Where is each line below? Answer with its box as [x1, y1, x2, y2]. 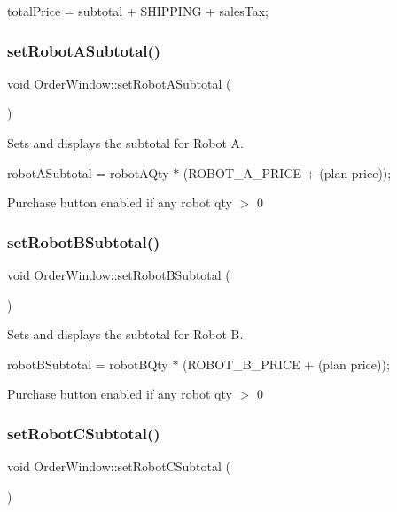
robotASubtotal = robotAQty [7, 163, 169, 182]
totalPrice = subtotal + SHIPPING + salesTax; [7, 2, 269, 19]
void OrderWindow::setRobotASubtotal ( [7, 74, 231, 92]
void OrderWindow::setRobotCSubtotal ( [7, 457, 231, 476]
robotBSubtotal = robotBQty [7, 354, 168, 373]
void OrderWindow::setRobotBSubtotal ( [7, 266, 230, 283]
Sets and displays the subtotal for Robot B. [7, 325, 244, 344]
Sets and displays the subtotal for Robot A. [7, 134, 244, 151]
